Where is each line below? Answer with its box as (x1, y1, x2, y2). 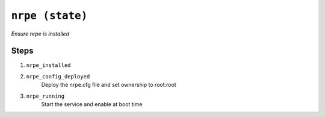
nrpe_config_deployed (26, 73, 90, 80)
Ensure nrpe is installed (11, 30, 70, 37)
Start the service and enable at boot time (41, 101, 143, 108)
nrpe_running (26, 92, 65, 100)
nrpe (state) (11, 9, 88, 22)
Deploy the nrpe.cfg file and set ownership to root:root (41, 81, 177, 89)
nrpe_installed (26, 62, 72, 69)
